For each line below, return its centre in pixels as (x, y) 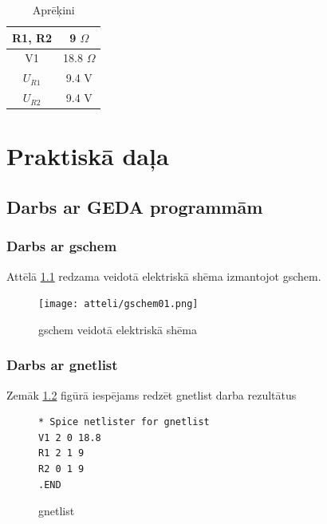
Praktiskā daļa (88, 156)
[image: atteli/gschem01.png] (118, 304)
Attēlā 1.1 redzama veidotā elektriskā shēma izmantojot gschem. (164, 276)
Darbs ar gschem (62, 246)
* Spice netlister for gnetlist (124, 422)
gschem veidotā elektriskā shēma (118, 329)
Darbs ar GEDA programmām (135, 206)
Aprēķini (53, 10)
